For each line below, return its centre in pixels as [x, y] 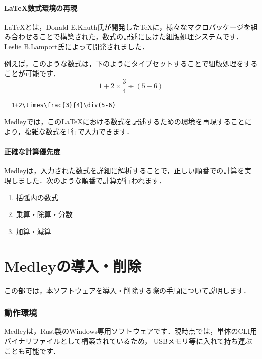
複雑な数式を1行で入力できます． [79, 132]
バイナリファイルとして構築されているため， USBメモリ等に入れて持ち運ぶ [128, 341]
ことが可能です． [32, 73]
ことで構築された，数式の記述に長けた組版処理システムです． [141, 37]
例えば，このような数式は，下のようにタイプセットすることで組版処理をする [131, 63]
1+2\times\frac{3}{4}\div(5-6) [63, 105]
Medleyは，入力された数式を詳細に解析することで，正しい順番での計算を [124, 170]
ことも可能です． [32, 351]
